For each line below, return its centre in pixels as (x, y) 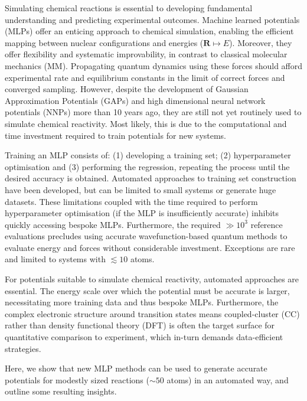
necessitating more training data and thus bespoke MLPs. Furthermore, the (142, 302)
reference (267, 224)
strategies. (23, 348)
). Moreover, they (261, 42)
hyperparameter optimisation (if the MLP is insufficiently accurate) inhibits (142, 213)
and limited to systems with (55, 259)
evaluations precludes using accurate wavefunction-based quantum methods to (146, 236)
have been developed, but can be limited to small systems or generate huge (141, 189)
